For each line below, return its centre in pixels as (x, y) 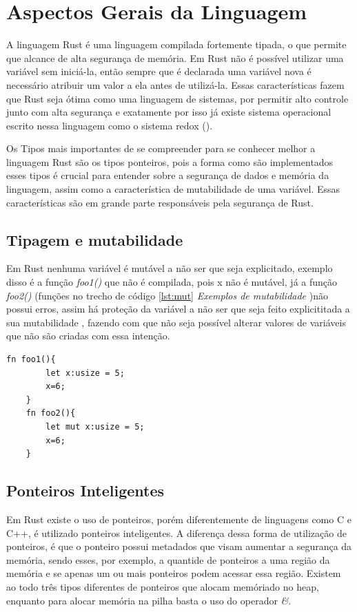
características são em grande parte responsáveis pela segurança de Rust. (160, 202)
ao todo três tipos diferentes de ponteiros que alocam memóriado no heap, (163, 586)
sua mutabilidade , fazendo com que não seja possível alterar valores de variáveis (176, 322)
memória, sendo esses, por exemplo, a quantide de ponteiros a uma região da (168, 559)
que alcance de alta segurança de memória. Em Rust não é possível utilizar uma (175, 57)
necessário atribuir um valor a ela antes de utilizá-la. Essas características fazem (175, 84)
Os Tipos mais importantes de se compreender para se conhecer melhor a (161, 148)
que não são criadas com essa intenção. (88, 336)
